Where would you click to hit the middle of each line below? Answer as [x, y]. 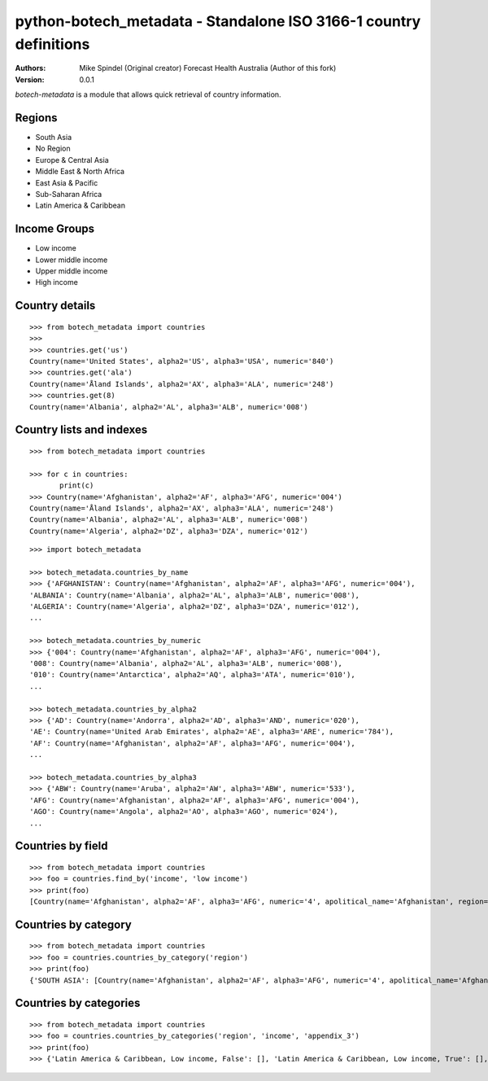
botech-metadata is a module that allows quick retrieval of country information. [148, 94]
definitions [52, 44]
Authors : [30, 68]
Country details [55, 306]
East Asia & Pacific [67, 182]
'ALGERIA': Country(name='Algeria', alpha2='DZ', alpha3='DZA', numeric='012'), [195, 607]
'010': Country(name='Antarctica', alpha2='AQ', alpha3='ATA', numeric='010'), [192, 675]
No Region [53, 149]
